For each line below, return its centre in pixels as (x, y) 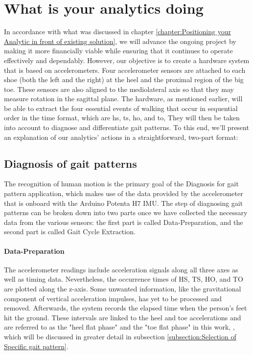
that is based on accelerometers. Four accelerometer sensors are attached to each (125, 70)
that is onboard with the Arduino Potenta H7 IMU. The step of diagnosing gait (124, 203)
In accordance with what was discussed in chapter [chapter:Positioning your (117, 32)
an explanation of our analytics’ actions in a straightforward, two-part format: (121, 137)
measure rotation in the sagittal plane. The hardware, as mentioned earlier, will (123, 99)
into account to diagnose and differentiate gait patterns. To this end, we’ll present (126, 127)
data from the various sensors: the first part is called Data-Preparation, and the (124, 222)
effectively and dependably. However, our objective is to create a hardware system (127, 60)
